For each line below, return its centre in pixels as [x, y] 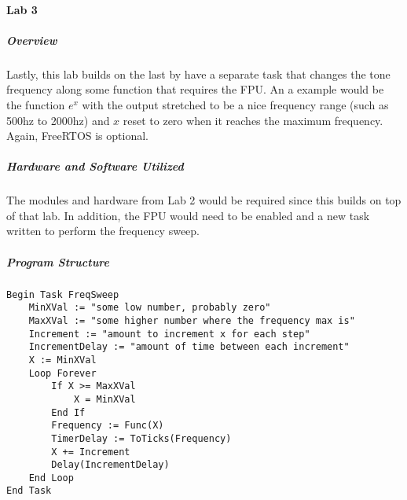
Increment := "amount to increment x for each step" [169, 334]
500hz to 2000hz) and [58, 120]
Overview [32, 40]
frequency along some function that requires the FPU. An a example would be [195, 89]
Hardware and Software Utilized [95, 166]
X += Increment [91, 452]
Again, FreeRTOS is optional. [77, 136]
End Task [29, 491]
